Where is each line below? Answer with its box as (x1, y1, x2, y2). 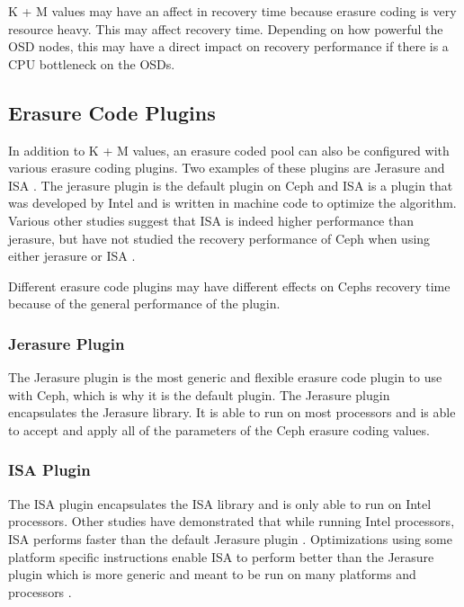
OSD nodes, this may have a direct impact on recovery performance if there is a (8, 37, 449, 56)
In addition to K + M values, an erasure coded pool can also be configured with (8, 140, 450, 159)
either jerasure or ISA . (8, 246, 136, 265)
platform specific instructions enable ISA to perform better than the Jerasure (8, 547, 434, 566)
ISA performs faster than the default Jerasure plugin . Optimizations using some (8, 529, 452, 548)
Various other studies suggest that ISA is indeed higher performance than (8, 210, 415, 229)
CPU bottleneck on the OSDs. (8, 54, 175, 73)
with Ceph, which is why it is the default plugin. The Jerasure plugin (8, 385, 390, 404)
